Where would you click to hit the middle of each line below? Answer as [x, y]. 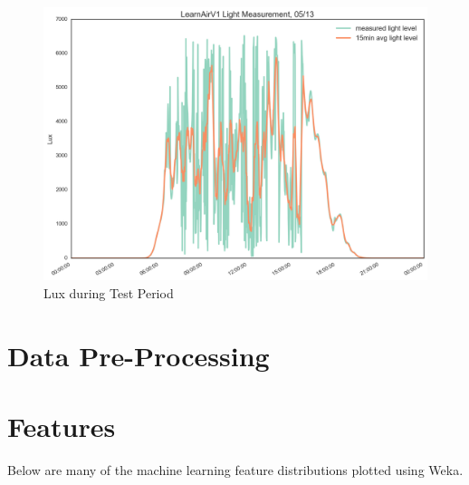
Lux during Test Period [109, 293]
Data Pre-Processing [139, 355]
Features [62, 427]
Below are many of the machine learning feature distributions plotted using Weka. [235, 470]
